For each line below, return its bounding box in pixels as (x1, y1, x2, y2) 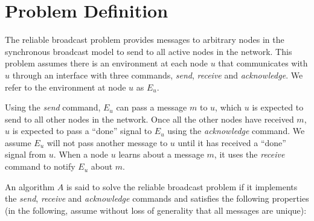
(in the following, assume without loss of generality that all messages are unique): (5, 203, 307, 216)
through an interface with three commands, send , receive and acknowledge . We (12, 68, 303, 81)
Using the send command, (5, 101, 101, 114)
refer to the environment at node (5, 80, 126, 93)
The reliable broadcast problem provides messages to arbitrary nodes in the (5, 33, 284, 46)
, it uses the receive (214, 148, 285, 161)
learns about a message (118, 148, 204, 161)
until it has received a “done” (178, 136, 286, 149)
